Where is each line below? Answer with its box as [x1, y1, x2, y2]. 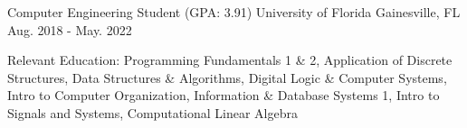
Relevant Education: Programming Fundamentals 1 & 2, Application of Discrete [7, 50, 453, 69]
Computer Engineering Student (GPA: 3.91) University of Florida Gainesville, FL [7, 3, 461, 21]
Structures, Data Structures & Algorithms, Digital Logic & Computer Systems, [7, 68, 447, 87]
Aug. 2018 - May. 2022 [7, 20, 132, 39]
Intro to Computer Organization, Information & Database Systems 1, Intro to [7, 86, 440, 105]
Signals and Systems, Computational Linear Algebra [7, 103, 298, 122]
